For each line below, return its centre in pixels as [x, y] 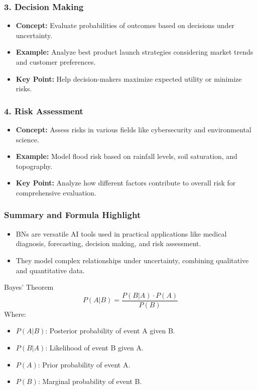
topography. [34, 166]
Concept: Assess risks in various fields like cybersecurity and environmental [134, 129]
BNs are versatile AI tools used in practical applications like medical [121, 233]
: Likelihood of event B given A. [94, 347]
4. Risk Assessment [44, 111]
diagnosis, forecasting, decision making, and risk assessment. [108, 243]
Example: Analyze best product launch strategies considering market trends [135, 52]
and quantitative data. [50, 270]
